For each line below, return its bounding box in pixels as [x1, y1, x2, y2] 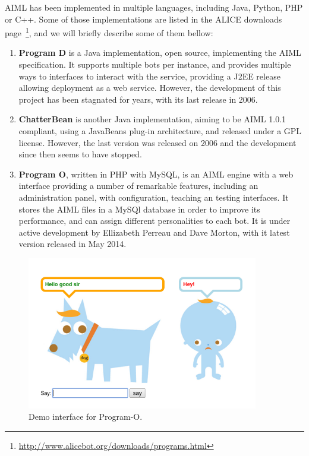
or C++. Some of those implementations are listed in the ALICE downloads [5, 12, 282, 25]
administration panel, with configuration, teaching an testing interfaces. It [18, 191, 289, 203]
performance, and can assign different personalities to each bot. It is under [18, 214, 291, 227]
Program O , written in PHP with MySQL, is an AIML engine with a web [18, 167, 294, 180]
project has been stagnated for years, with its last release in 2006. [18, 93, 258, 105]
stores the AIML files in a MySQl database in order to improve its [18, 202, 260, 215]
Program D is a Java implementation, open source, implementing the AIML [18, 46, 301, 59]
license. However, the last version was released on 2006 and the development [18, 136, 297, 148]
